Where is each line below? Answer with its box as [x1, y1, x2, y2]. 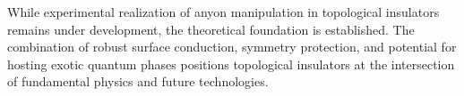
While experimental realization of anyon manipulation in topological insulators [7, 3, 440, 20]
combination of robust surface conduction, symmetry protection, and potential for [7, 37, 457, 56]
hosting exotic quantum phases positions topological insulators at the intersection [7, 54, 455, 73]
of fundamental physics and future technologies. [7, 72, 269, 91]
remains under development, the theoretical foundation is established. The [7, 20, 415, 38]
